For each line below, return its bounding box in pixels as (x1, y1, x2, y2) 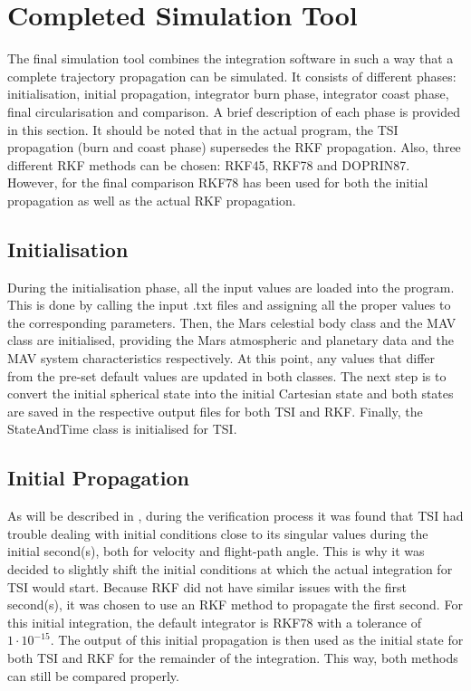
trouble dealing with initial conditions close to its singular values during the (7, 523, 428, 542)
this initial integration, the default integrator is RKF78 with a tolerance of (7, 612, 421, 631)
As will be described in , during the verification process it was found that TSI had (7, 506, 464, 525)
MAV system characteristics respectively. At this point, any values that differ (7, 349, 436, 368)
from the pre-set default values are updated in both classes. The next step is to (7, 366, 447, 385)
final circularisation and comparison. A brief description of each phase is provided (7, 101, 460, 120)
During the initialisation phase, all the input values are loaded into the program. (7, 277, 455, 296)
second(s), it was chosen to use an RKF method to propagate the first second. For (7, 595, 463, 614)
